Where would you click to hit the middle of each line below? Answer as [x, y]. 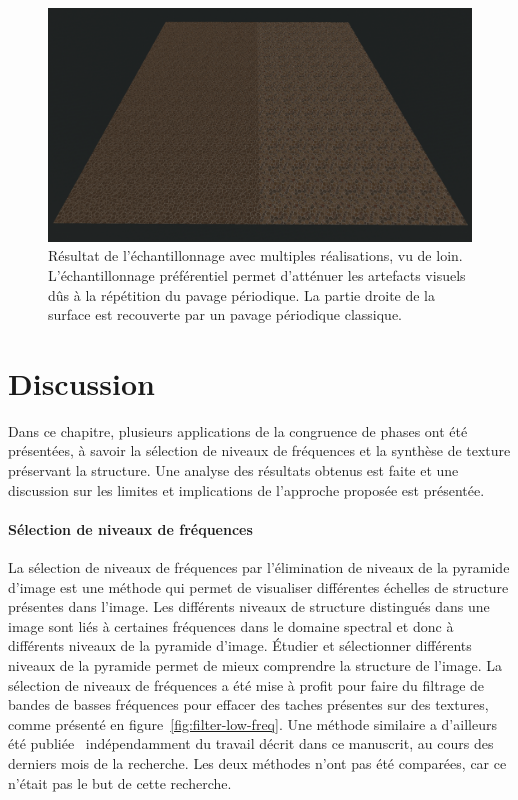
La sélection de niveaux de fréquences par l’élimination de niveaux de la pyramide [259, 567]
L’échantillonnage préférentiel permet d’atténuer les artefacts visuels [257, 274]
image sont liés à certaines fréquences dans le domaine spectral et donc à [231, 625]
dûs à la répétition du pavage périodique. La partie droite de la [242, 294]
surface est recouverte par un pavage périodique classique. [225, 314]
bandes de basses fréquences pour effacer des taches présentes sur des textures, [248, 704]
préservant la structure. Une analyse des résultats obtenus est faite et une [233, 470]
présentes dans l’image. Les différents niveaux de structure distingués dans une [249, 606]
